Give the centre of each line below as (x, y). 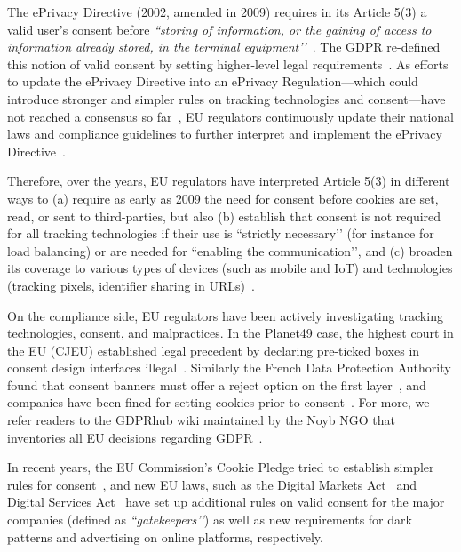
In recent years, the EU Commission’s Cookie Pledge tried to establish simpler (221, 467)
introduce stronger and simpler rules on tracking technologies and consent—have (227, 98)
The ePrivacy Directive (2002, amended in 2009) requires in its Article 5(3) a (217, 12)
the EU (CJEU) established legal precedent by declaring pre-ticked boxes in (214, 350)
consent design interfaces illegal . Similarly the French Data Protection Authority (229, 368)
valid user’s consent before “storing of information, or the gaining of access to (219, 29)
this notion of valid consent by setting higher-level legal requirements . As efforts (228, 64)
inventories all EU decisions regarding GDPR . (135, 437)
